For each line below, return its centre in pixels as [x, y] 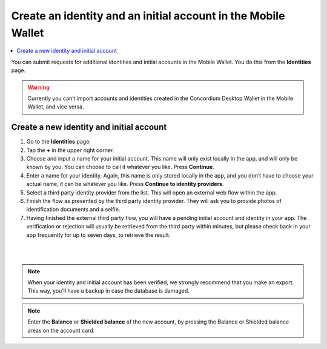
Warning [38, 87]
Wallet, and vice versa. [56, 107]
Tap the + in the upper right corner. [70, 150]
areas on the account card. [61, 330]
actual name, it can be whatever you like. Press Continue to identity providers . [125, 184]
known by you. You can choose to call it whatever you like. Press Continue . [120, 167]
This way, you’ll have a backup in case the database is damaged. [109, 291]
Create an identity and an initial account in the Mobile [148, 16]
